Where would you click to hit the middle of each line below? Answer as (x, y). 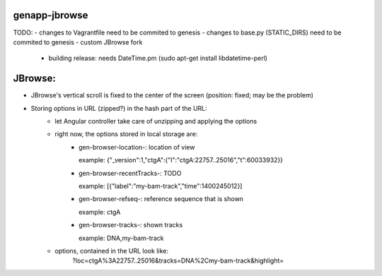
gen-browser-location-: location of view (137, 147)
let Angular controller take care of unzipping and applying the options (156, 121)
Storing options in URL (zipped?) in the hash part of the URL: (119, 108)
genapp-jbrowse (51, 15)
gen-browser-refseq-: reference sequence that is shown (161, 199)
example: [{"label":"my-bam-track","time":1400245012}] (161, 186)
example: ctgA (100, 212)
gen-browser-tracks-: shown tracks (131, 225)
